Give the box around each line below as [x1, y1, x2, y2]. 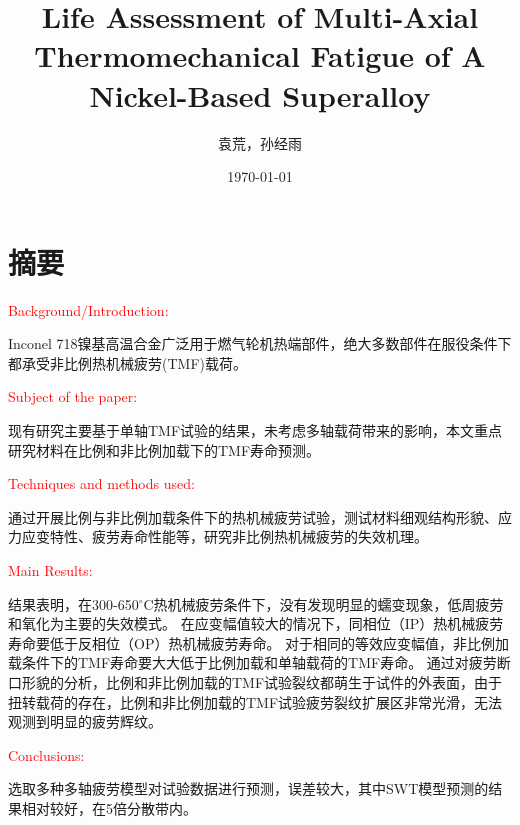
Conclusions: [8, 744, 85, 765]
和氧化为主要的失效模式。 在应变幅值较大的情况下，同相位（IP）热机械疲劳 [8, 613, 504, 634]
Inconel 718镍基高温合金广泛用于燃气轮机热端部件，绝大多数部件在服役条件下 [8, 333, 512, 354]
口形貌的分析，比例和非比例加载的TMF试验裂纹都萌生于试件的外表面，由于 [8, 671, 503, 692]
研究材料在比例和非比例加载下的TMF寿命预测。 [8, 439, 321, 460]
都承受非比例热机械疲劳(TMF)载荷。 [8, 352, 247, 373]
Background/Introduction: [8, 299, 169, 320]
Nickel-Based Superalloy [89, 74, 431, 115]
